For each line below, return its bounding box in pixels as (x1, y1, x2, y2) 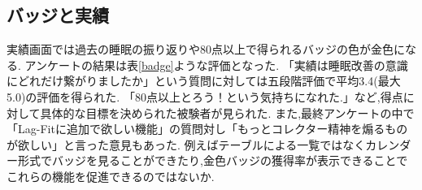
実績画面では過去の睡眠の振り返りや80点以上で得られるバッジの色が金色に (7, 41, 405, 58)
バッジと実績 (7, 2, 109, 28)
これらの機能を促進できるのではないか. (7, 167, 215, 184)
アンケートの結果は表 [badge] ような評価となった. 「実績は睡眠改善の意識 (24, 56, 408, 73)
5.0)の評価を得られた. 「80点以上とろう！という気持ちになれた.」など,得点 (7, 88, 403, 105)
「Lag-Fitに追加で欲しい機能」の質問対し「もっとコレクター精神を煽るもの (7, 120, 408, 137)
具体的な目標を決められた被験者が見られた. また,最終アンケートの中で (40, 104, 415, 121)
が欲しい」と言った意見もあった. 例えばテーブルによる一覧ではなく (7, 136, 366, 153)
